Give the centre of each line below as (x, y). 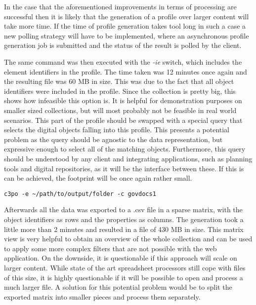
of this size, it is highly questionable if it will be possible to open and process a (124, 277)
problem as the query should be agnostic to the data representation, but (113, 139)
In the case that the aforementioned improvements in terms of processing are (120, 6)
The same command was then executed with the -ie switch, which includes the (123, 61)
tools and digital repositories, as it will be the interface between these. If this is (124, 168)
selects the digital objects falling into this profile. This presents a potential (117, 130)
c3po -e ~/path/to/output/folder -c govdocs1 (80, 194)
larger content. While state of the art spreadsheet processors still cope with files (125, 267)
